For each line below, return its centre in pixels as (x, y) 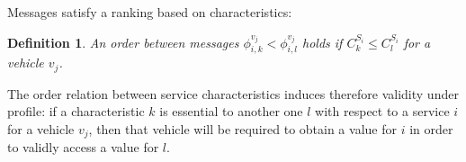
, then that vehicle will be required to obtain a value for (242, 129)
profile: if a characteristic (76, 111)
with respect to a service (382, 111)
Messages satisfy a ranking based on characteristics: (150, 12)
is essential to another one (231, 111)
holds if (323, 42)
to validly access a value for (83, 147)
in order (431, 129)
